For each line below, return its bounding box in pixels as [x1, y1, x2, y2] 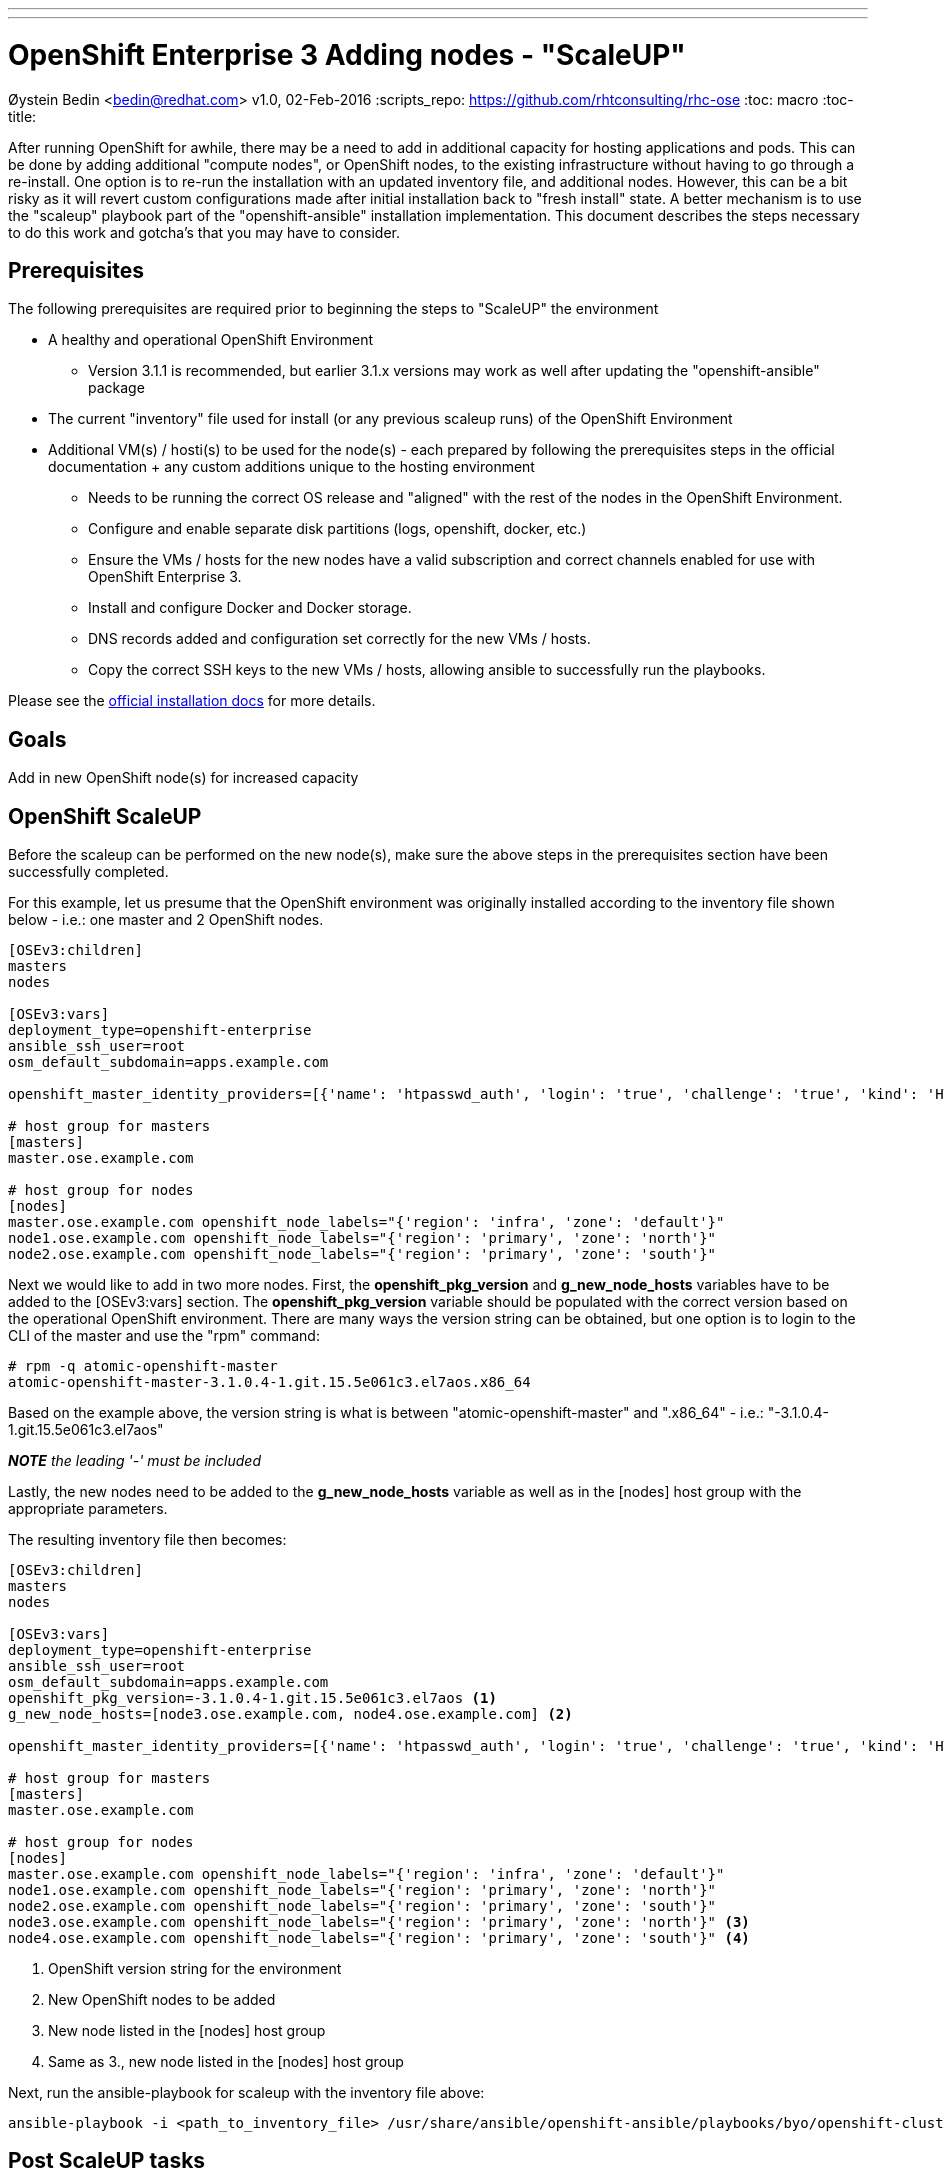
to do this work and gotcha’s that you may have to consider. [8, 223, 400, 241]
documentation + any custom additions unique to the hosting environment [48, 458, 535, 476]
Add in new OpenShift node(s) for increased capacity [8, 769, 359, 787]
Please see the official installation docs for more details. [8, 692, 376, 710]
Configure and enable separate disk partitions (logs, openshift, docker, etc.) [88, 520, 587, 538]
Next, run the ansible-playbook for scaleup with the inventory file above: [8, 2084, 485, 2102]
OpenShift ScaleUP [8, 803, 202, 829]
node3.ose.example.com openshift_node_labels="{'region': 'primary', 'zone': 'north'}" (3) [8, 1914, 750, 1931]
